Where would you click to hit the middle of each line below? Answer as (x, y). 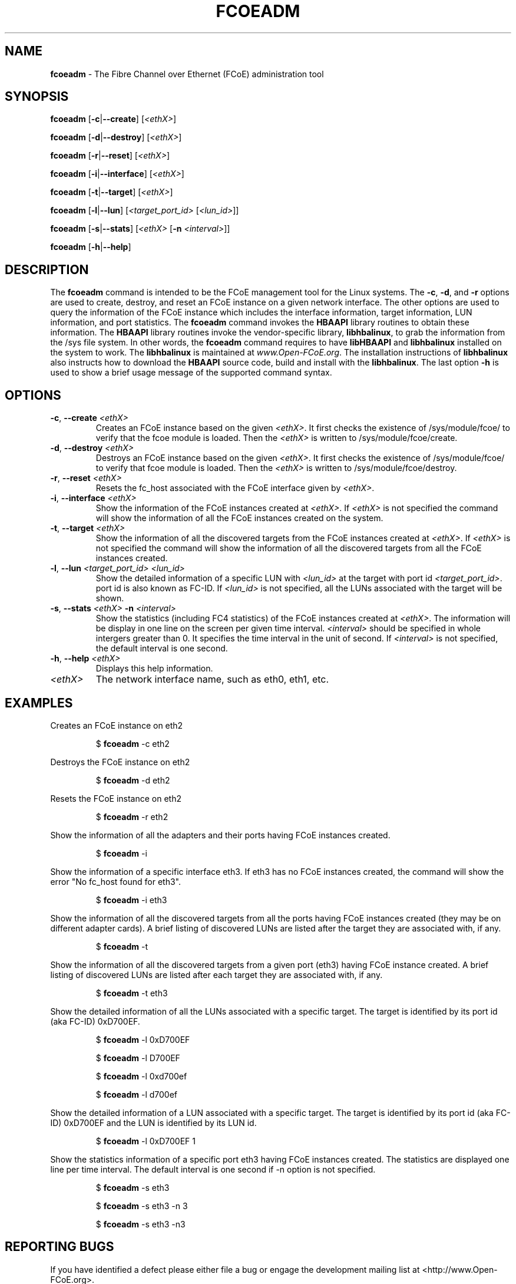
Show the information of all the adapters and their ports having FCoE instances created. (220, 835)
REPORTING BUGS (59, 1247)
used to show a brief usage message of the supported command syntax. (191, 373)
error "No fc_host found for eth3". (115, 881)
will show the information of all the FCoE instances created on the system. (239, 518)
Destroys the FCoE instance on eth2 (120, 762)
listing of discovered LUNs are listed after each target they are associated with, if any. (216, 974)
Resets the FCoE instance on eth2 (116, 798)
